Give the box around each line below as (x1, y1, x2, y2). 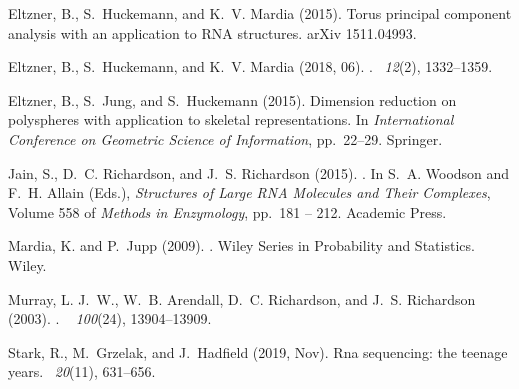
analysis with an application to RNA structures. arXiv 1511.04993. (8, 22, 417, 43)
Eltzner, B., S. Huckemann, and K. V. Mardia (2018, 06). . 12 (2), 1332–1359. (8, 56, 493, 77)
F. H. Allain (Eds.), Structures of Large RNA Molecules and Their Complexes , (8, 182, 491, 203)
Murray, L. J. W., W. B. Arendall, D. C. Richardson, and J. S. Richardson (8, 288, 476, 309)
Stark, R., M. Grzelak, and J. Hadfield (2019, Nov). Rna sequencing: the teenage (8, 341, 508, 362)
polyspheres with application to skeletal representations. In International (8, 109, 454, 130)
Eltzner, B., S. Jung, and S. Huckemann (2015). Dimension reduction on (8, 89, 457, 110)
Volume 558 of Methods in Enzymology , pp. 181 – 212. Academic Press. (8, 201, 447, 222)
